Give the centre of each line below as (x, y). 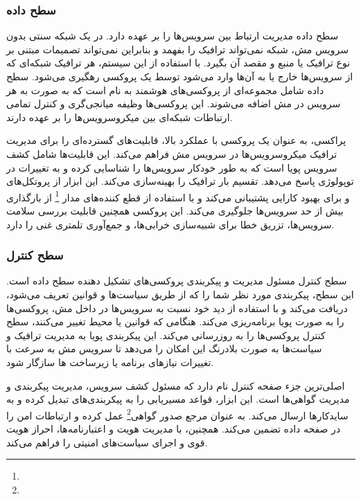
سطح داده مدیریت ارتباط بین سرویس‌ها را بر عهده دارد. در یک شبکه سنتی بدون (173, 36)
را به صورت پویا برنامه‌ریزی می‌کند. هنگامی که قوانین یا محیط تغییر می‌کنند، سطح (175, 321)
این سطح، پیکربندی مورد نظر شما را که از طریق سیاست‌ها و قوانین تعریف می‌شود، (180, 294)
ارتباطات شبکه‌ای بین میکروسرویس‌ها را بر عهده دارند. (120, 117)
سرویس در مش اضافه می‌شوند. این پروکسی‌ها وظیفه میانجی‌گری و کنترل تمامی (174, 103)
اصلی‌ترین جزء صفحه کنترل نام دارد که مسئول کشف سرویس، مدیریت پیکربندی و (176, 385)
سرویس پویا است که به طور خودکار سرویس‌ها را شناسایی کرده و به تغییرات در (172, 167)
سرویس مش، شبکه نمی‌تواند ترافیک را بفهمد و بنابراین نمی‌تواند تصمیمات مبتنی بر (177, 49)
